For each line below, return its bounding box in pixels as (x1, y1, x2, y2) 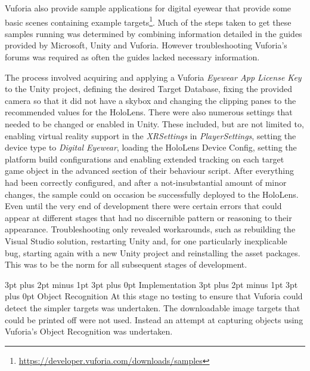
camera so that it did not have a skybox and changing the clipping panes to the (5, 94, 296, 106)
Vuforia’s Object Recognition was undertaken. (5, 325, 173, 338)
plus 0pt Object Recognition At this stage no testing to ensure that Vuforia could (5, 290, 303, 302)
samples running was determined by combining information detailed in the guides (5, 27, 302, 39)
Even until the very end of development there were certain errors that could (5, 200, 282, 212)
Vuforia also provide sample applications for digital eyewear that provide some (5, 2, 292, 14)
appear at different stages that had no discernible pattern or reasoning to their (5, 211, 292, 223)
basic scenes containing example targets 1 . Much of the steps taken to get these (5, 14, 292, 28)
